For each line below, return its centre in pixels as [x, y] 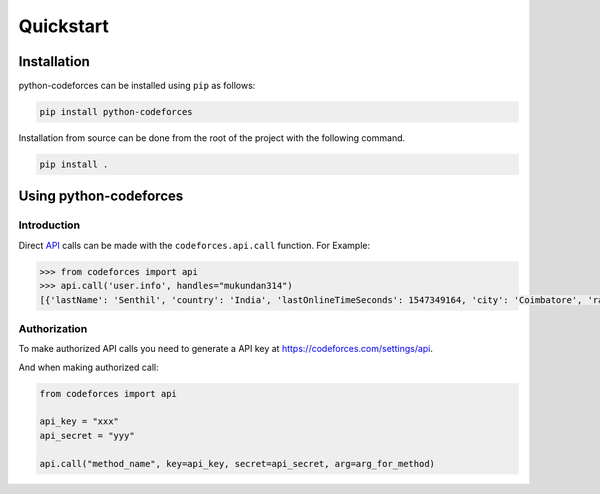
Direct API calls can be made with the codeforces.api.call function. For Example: [194, 245]
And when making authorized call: [88, 367]
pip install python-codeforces [116, 112]
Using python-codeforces [101, 196]
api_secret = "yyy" [87, 435]
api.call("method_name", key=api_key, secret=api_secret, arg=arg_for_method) [237, 463]
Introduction [49, 225]
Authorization [53, 328]
